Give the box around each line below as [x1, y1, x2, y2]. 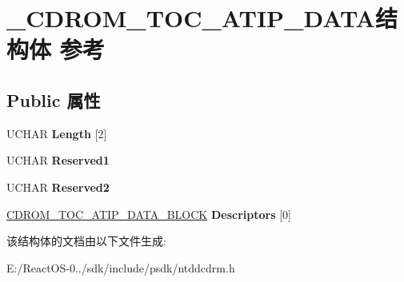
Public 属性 [6, 87, 101, 112]
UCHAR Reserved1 [6, 152, 110, 169]
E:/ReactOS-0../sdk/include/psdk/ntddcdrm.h [6, 259, 235, 276]
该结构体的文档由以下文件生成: [6, 232, 166, 249]
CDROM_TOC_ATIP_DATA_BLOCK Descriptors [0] [6, 205, 291, 222]
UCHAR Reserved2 [6, 178, 110, 195]
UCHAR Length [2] [6, 125, 107, 141]
